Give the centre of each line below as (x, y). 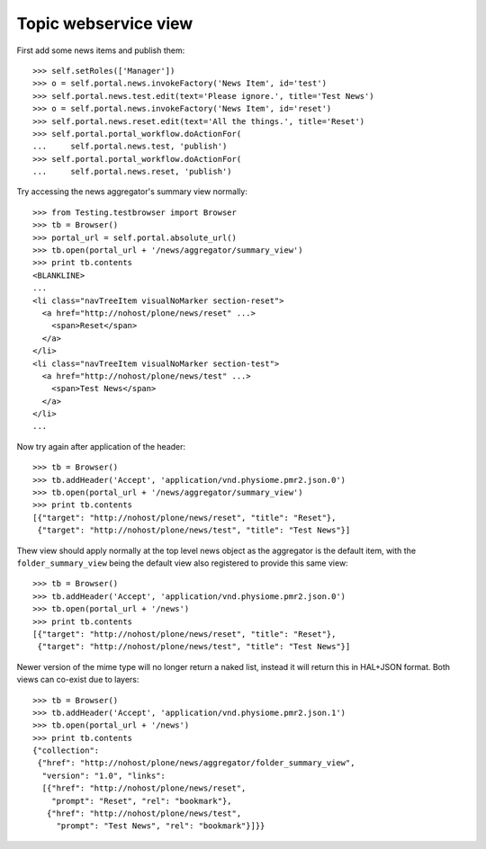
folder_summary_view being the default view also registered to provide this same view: (182, 563)
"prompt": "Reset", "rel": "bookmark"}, (142, 801)
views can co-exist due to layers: (78, 680)
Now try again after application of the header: (101, 446)
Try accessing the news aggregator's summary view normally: (132, 192)
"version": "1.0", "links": (104, 775)
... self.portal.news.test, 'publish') (130, 147)
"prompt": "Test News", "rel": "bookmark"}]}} (161, 826)
